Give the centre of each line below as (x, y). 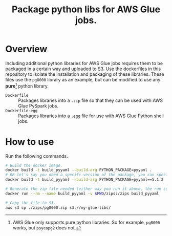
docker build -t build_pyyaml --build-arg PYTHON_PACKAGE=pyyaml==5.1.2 (84, 180)
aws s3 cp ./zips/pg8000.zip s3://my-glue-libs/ (58, 208)
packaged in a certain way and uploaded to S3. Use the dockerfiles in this (83, 69)
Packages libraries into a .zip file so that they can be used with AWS (91, 100)
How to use (30, 142)
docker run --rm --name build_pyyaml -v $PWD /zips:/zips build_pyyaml (82, 194)
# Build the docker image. (34, 165)
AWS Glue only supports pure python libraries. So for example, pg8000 (86, 222)
